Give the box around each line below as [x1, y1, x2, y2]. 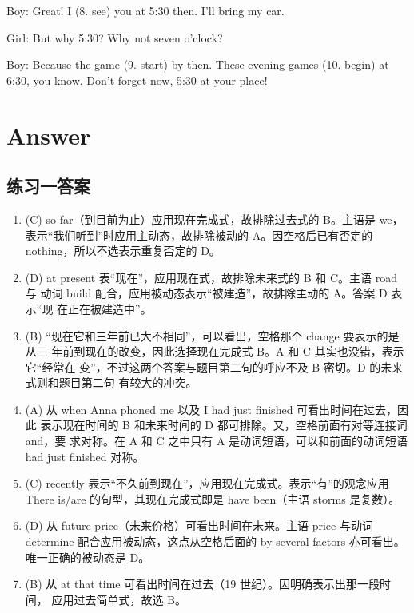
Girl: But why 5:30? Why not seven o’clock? [6, 29, 223, 46]
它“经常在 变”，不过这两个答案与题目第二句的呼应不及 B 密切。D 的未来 [25, 358, 404, 375]
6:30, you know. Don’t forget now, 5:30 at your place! [6, 71, 268, 88]
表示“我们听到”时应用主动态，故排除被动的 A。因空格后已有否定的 [25, 226, 373, 243]
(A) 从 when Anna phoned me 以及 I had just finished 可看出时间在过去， [25, 400, 398, 417]
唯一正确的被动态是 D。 [25, 548, 150, 565]
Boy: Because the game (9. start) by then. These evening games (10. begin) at [6, 56, 389, 73]
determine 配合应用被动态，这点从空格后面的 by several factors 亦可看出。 [25, 533, 405, 550]
